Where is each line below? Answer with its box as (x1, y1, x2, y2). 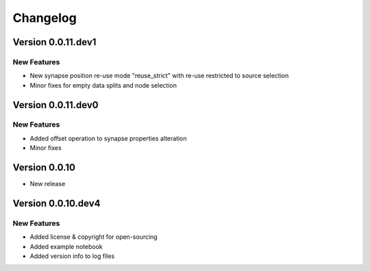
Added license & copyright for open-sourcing (29, 233, 158, 241)
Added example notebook (29, 242, 103, 250)
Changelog (12, 10, 77, 25)
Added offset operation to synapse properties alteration (29, 134, 188, 142)
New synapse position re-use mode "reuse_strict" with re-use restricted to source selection (29, 72, 289, 80)
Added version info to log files (29, 252, 115, 260)
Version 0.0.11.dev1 (12, 36, 97, 48)
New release (29, 180, 66, 188)
